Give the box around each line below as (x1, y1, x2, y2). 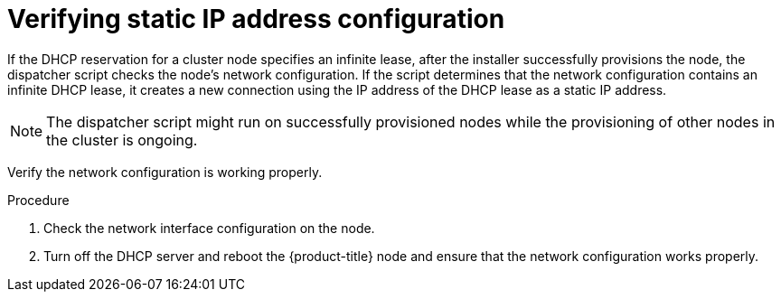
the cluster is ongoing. (46, 130, 198, 149)
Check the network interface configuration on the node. (43, 220, 375, 236)
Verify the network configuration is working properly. (7, 164, 323, 180)
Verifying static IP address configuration (7, 4, 505, 34)
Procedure (7, 192, 70, 208)
